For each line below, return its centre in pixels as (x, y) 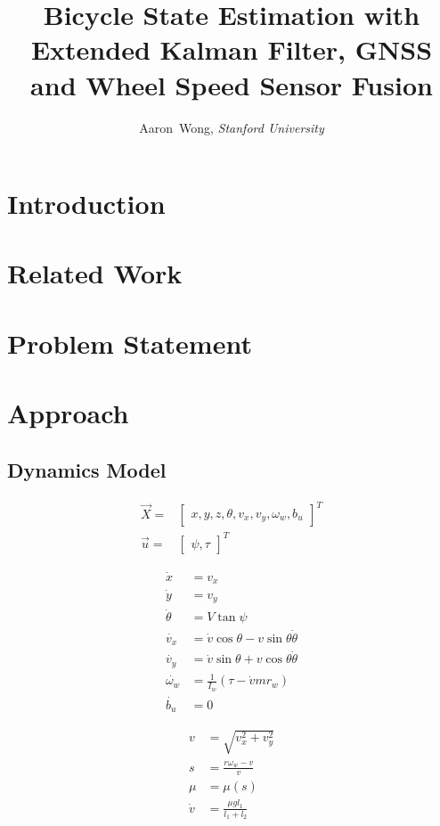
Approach (68, 413)
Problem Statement (130, 343)
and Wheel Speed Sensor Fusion (232, 84)
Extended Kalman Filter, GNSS (232, 49)
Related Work (95, 273)
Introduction (86, 204)
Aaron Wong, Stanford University (232, 127)
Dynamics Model (87, 469)
